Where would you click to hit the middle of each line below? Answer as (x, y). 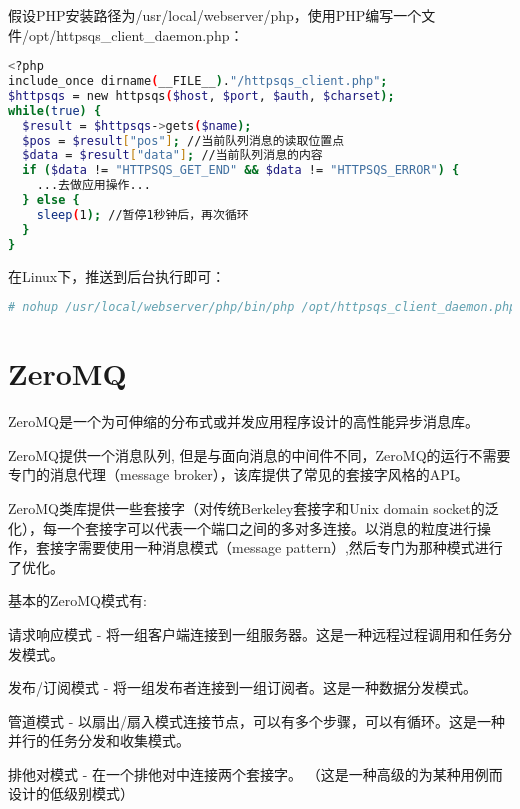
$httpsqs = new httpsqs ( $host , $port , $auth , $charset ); (201, 95)
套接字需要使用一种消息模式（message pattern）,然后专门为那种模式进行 (269, 547)
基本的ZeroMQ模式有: (77, 600)
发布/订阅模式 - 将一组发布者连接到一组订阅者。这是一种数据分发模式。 (242, 687)
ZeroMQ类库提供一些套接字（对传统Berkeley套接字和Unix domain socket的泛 (253, 507)
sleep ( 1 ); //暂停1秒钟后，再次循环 (142, 214)
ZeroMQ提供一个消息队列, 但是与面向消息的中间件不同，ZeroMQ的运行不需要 (259, 454)
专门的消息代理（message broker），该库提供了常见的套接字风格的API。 (238, 474)
